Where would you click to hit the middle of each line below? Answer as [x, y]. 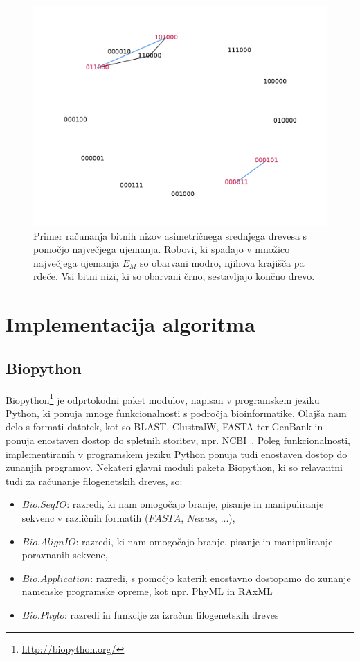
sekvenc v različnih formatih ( [85, 517]
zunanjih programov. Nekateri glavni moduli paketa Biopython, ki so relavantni [174, 467]
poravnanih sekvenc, [65, 555]
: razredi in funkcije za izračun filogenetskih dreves [171, 614]
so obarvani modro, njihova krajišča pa [222, 262]
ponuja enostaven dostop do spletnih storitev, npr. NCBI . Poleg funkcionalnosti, [178, 440]
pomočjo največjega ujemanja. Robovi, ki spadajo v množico [162, 249]
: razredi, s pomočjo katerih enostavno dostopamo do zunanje [220, 578]
